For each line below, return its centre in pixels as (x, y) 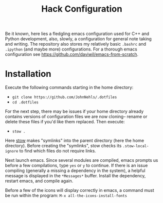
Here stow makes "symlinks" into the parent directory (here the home (75, 141)
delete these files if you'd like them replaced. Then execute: (65, 122)
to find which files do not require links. (58, 151)
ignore (12, 152)
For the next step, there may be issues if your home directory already (74, 111)
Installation (28, 74)
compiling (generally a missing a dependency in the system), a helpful (75, 170)
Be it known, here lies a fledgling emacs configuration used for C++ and (77, 34)
